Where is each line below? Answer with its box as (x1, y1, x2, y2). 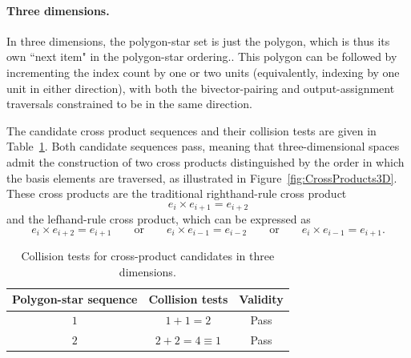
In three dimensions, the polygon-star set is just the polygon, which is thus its (6, 32, 390, 49)
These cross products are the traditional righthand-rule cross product (6, 185, 347, 202)
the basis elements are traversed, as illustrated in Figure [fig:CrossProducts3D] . (6, 169, 397, 186)
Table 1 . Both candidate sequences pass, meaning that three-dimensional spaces (6, 138, 400, 155)
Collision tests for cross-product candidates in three (21, 247, 275, 264)
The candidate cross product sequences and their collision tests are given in (6, 122, 377, 139)
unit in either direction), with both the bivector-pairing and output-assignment (6, 79, 395, 96)
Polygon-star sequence (12, 291, 138, 308)
